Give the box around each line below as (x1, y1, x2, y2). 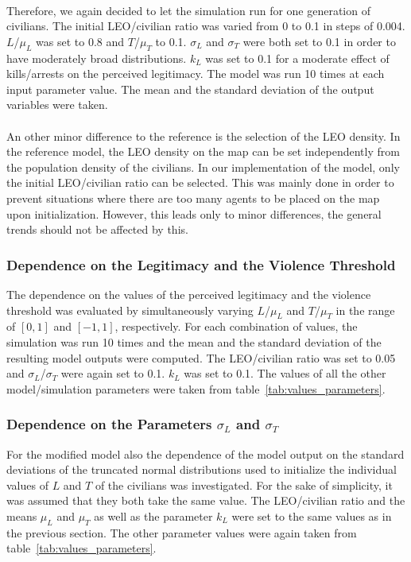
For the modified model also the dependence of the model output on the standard (6, 445, 405, 462)
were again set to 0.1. (60, 365, 165, 382)
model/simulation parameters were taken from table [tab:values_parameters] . (6, 380, 386, 397)
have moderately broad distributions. (6, 49, 187, 66)
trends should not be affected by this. (6, 221, 188, 238)
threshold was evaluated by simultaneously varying (6, 301, 254, 318)
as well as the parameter (94, 507, 213, 524)
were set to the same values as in (231, 507, 392, 524)
